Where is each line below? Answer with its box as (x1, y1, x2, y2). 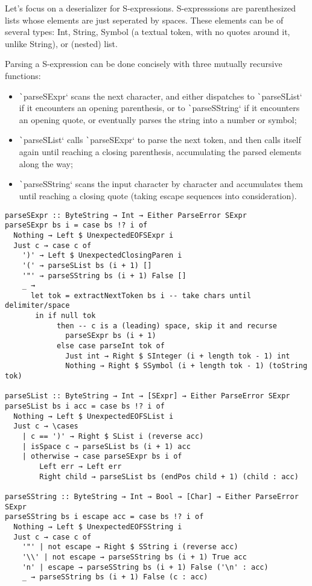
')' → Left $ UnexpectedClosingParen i (22, 251, 182, 260)
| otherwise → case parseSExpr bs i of (22, 452, 182, 461)
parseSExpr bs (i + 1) (65, 331, 156, 340)
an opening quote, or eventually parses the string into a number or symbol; (19, 113, 297, 126)
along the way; (19, 157, 73, 170)
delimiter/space (5, 301, 70, 310)
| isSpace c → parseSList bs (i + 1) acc (22, 442, 191, 451)
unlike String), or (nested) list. (5, 37, 118, 49)
